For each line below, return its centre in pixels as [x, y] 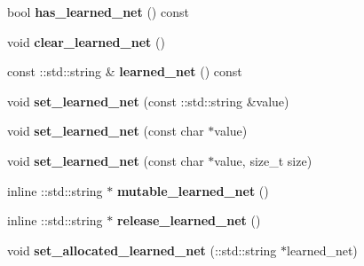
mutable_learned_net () [193, 190]
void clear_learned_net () [86, 41]
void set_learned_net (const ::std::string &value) [148, 101]
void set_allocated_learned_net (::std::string [142, 250]
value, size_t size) [263, 160]
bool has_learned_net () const [98, 12]
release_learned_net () [189, 220]
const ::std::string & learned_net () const [125, 71]
